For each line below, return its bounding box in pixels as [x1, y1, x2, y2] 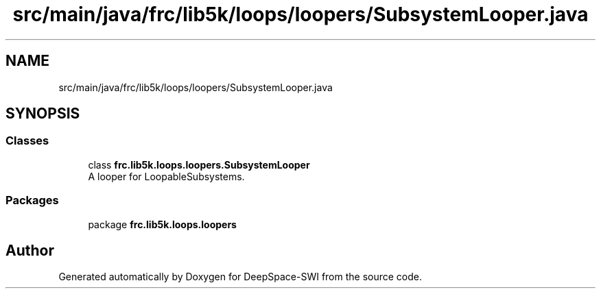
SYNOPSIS [5, 105, 80, 123]
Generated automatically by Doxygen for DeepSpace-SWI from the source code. [58, 271, 423, 283]
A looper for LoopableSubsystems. [88, 170, 245, 182]
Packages [5, 193, 59, 208]
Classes [5, 134, 49, 148]
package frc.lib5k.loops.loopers [88, 218, 237, 230]
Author [5, 241, 54, 259]
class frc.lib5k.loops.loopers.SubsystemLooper [88, 158, 310, 171]
